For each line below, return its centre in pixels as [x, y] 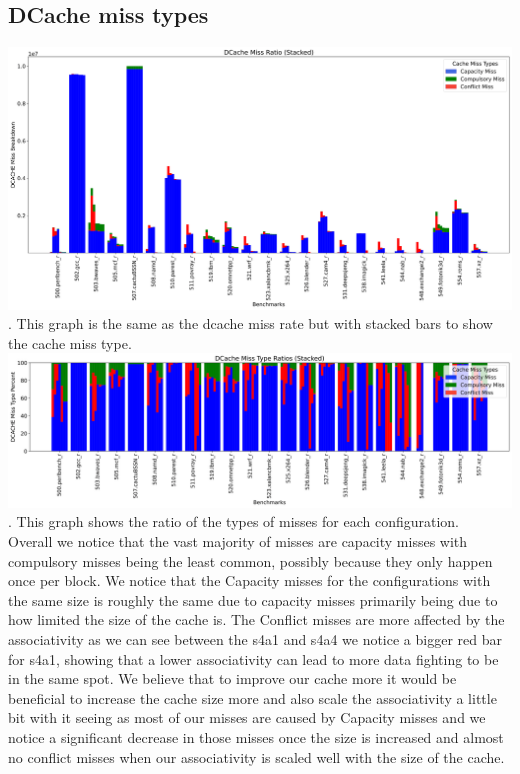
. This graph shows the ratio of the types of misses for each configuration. [234, 521]
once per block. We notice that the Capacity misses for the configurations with [249, 580]
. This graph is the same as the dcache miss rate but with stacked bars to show [250, 323]
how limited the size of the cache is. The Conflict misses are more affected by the [256, 619]
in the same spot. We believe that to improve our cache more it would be [232, 678]
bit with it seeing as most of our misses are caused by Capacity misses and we [247, 717]
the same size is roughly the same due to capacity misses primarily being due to [253, 599]
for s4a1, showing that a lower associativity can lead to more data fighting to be [253, 658]
